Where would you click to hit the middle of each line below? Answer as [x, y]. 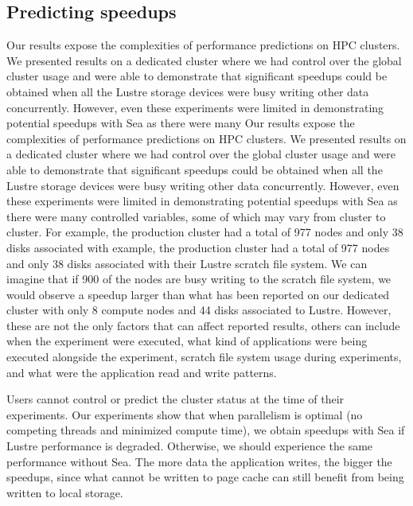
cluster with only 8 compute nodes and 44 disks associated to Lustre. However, [199, 310]
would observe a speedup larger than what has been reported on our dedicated [198, 294]
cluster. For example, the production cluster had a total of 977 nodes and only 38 [205, 232]
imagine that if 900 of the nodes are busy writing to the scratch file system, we [199, 279]
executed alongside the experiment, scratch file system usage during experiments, [204, 357]
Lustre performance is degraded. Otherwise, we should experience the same [190, 446]
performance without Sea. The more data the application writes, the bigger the [199, 461]
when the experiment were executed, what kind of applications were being [187, 341]
